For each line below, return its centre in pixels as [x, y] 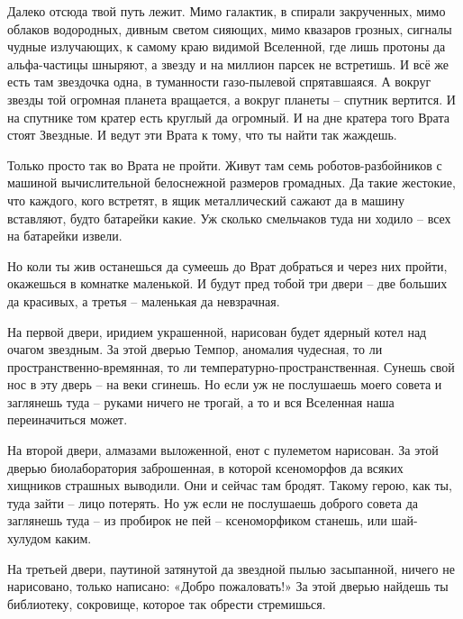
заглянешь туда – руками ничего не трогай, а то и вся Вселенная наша [201, 401]
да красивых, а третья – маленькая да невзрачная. [144, 300]
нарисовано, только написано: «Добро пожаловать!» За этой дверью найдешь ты [228, 586]
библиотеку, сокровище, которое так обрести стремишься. [167, 603]
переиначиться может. [68, 419]
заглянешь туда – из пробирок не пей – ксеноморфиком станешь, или [197, 520]
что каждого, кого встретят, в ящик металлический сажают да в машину [206, 200]
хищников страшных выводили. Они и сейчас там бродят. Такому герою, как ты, [230, 485]
